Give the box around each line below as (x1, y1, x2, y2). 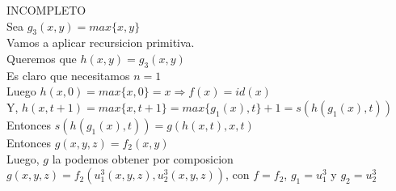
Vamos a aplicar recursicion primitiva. (6, 34, 195, 51)
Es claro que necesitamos (6, 66, 130, 83)
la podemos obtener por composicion (52, 150, 234, 167)
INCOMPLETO (6, 2, 86, 18)
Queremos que (6, 49, 77, 66)
